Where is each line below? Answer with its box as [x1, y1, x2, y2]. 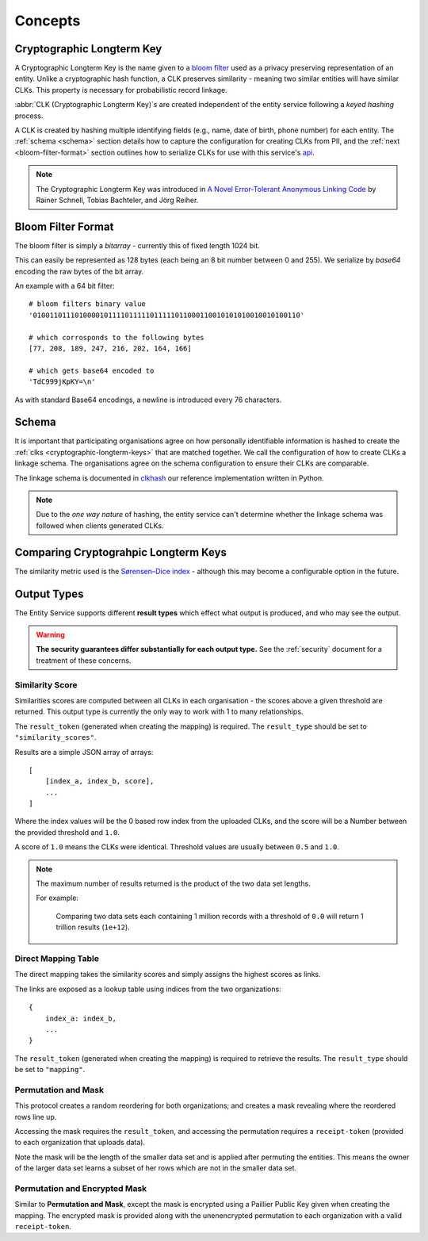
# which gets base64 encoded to [29, 366, 155, 375]
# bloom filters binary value [29, 300, 147, 308]
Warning [36, 630, 65, 640]
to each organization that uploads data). [14, 1138, 146, 1147]
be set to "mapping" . [14, 1065, 86, 1074]
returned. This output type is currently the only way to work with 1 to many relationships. [14, 707, 304, 717]
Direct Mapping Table [14, 952, 99, 963]
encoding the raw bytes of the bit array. [14, 266, 144, 276]
